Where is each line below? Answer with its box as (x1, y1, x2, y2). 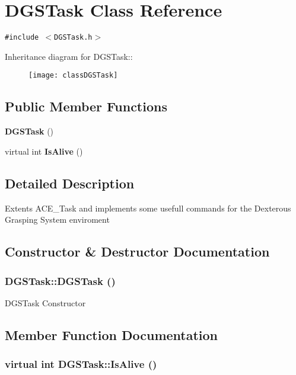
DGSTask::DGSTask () (5, 273, 116, 288)
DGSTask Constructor (5, 296, 86, 309)
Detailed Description (5, 174, 135, 192)
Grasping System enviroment (5, 213, 110, 226)
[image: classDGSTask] (28, 71, 118, 80)
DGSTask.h (54, 33, 93, 42)
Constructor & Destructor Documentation (5, 242, 270, 261)
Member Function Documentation (5, 325, 218, 344)
